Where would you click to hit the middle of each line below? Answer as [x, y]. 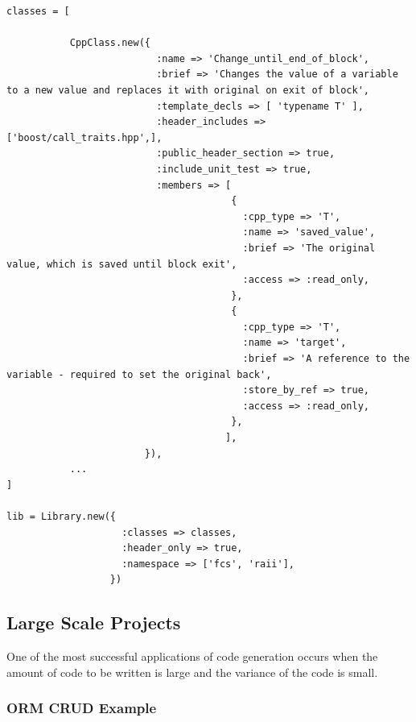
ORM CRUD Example [82, 708]
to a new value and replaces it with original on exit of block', [188, 90]
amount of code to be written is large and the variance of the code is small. [192, 672]
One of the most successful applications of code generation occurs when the [192, 656]
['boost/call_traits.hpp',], [84, 137]
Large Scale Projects [94, 622]
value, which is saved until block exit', [122, 264]
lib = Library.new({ [62, 517]
